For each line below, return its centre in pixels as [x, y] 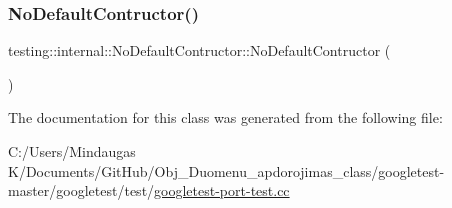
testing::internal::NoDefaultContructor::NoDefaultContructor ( [199, 50]
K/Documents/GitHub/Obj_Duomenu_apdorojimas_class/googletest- [226, 170]
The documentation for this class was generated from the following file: [225, 117]
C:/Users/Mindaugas [72, 151]
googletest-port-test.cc [222, 190]
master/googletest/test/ [81, 190]
